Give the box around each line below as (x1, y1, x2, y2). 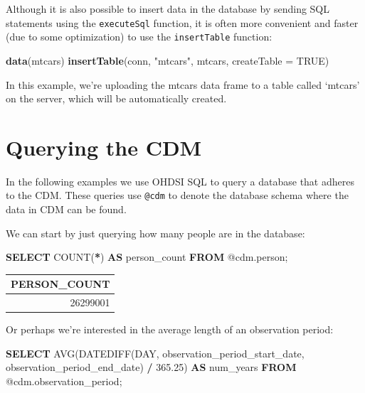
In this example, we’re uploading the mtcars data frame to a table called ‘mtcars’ (6, 77, 360, 92)
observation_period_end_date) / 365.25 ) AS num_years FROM (6, 360, 297, 375)
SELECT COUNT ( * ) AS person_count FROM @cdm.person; (6, 249, 288, 264)
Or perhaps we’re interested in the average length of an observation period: (6, 322, 334, 337)
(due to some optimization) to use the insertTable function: (6, 29, 273, 44)
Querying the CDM (6, 132, 202, 161)
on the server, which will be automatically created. (6, 91, 227, 106)
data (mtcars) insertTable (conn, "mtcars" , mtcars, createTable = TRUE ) (6, 53, 329, 68)
